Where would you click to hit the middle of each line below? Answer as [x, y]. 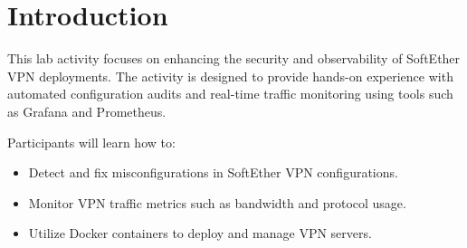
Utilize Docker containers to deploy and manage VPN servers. [200, 233]
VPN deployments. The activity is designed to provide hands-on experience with [230, 76]
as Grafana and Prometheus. [87, 111]
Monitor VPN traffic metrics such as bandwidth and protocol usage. [217, 202]
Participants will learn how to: [91, 142]
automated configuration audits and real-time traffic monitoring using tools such [230, 94]
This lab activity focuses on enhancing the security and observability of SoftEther [234, 58]
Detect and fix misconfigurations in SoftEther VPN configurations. [213, 172]
